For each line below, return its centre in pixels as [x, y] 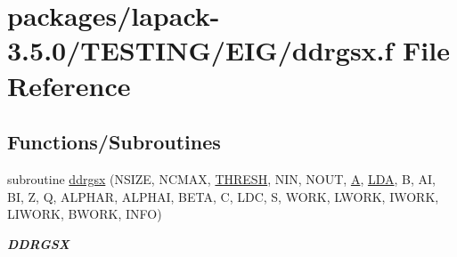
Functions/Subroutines [114, 142]
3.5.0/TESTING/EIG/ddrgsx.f [200, 50]
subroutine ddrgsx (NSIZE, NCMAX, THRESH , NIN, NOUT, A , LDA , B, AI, [221, 178]
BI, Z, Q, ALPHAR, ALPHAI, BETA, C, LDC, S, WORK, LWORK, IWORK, [223, 196]
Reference [69, 85]
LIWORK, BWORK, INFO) [85, 214]
